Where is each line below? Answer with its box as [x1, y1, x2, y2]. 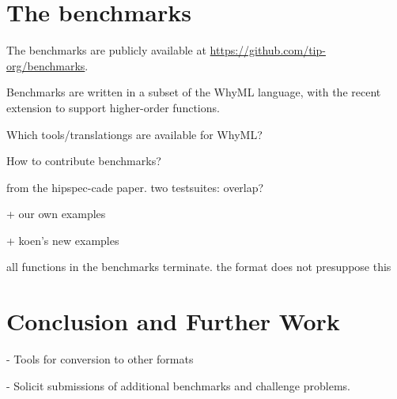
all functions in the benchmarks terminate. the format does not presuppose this [6, 258, 391, 275]
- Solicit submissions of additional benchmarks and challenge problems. [6, 377, 350, 393]
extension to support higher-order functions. [6, 99, 220, 115]
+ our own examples [6, 205, 106, 222]
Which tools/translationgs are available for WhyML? [6, 126, 263, 142]
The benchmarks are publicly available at [6, 42, 206, 58]
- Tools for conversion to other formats [6, 351, 194, 367]
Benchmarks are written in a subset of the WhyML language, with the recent [6, 84, 381, 100]
